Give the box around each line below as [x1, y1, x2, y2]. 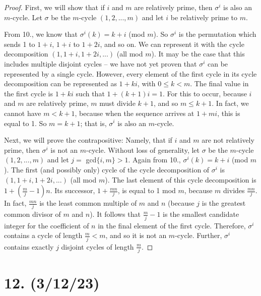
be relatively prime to [170, 12, 238, 22]
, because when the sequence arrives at [75, 107, 194, 118]
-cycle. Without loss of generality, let [86, 144, 200, 155]
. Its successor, [50, 185, 95, 196]
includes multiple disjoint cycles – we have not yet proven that [4, 58, 197, 69]
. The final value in [190, 78, 249, 89]
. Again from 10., [128, 154, 181, 165]
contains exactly [4, 241, 54, 252]
